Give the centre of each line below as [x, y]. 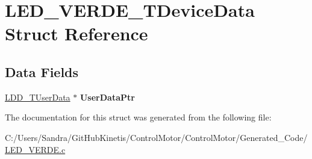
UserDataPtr [107, 97]
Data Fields [42, 71]
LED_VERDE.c [35, 149]
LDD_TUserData [38, 97]
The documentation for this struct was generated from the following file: [138, 117]
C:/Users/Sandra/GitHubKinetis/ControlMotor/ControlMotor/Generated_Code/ [156, 137]
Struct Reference [76, 33]
